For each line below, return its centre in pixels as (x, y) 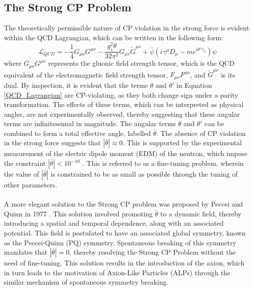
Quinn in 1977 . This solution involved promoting (78, 213)
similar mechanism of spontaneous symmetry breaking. (86, 282)
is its (228, 74)
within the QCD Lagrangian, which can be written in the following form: (114, 37)
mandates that (26, 252)
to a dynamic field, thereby (201, 213)
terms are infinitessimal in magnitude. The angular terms (90, 123)
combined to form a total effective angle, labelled (77, 133)
